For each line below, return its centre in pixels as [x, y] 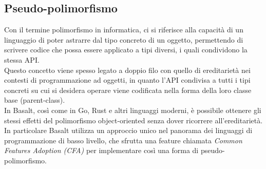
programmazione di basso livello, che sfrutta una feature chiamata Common [123, 140]
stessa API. [22, 59]
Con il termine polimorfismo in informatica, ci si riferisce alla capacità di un [124, 30]
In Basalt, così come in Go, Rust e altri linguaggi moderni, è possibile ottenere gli [133, 110]
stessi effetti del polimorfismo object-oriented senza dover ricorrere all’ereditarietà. [134, 120]
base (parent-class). [35, 100]
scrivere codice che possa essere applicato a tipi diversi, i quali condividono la [126, 50]
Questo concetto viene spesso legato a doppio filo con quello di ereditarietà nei [127, 70]
